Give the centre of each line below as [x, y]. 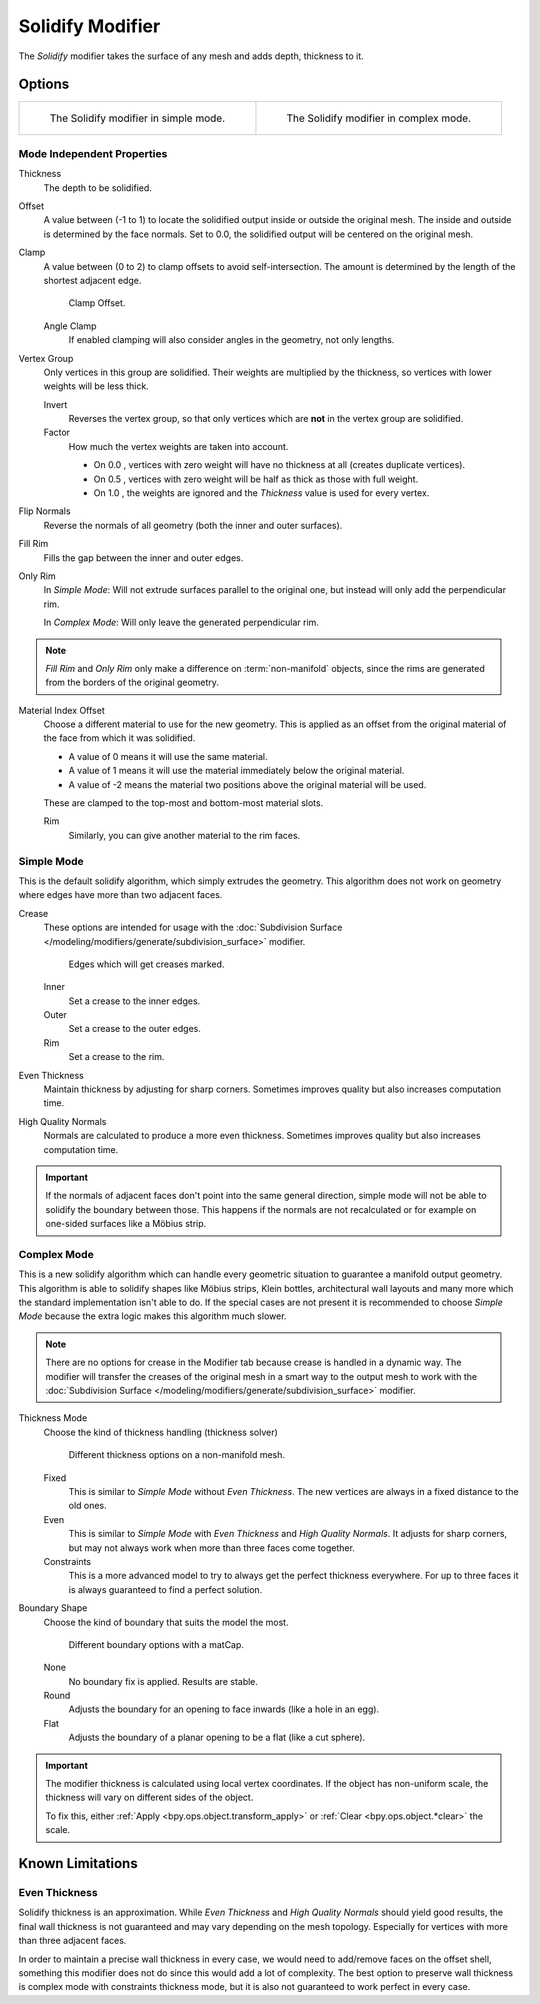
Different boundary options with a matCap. [156, 1644]
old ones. [87, 1506]
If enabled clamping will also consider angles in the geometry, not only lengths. [231, 340]
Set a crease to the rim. [116, 1057]
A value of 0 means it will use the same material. [168, 756]
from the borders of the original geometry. [132, 682]
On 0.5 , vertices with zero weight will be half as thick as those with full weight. [256, 479]
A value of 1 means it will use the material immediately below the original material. [236, 771]
